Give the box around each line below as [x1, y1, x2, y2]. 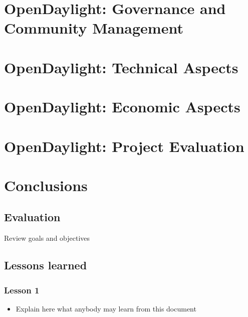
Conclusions [4, 175, 88, 195]
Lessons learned [4, 257, 87, 273]
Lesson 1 [4, 283, 40, 296]
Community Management [4, 18, 183, 38]
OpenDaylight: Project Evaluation [4, 135, 244, 156]
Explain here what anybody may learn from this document [16, 303, 196, 313]
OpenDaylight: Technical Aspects [4, 57, 238, 77]
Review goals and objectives [4, 233, 90, 243]
